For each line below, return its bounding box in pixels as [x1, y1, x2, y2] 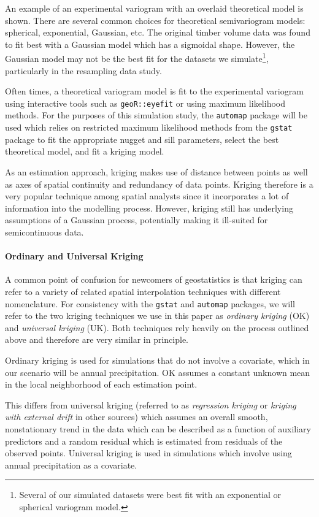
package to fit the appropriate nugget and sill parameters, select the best [5, 132, 279, 145]
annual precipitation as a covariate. [5, 458, 137, 471]
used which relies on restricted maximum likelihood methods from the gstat [5, 121, 293, 134]
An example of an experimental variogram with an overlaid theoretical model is [5, 2, 304, 14]
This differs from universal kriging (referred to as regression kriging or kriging [5, 398, 296, 411]
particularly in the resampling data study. [5, 64, 162, 77]
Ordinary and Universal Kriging [5, 250, 144, 262]
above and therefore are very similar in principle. [5, 333, 188, 346]
